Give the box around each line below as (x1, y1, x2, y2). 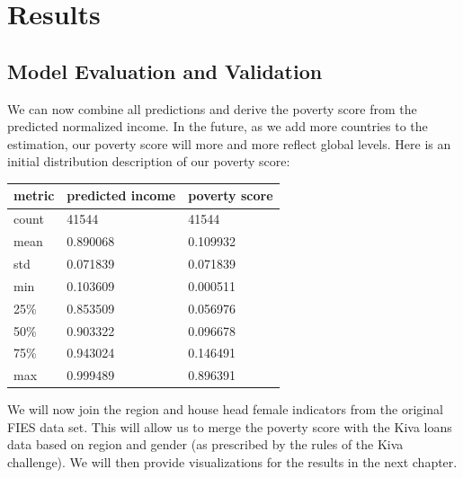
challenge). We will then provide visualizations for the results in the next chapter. (7, 453, 458, 472)
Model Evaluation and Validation (7, 57, 323, 84)
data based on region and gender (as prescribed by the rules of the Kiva (7, 435, 404, 454)
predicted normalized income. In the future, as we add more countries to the (7, 117, 428, 136)
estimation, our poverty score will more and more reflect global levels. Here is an (7, 134, 451, 153)
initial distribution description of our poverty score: (7, 152, 290, 171)
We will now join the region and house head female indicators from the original (7, 400, 443, 419)
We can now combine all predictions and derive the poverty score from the (7, 99, 417, 118)
